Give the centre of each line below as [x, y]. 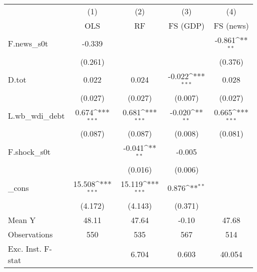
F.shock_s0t [29, 151]
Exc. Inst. [25, 248]
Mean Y [22, 220]
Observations [30, 234]
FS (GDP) [187, 25]
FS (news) [231, 25]
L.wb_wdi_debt [36, 115]
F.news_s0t [28, 44]
